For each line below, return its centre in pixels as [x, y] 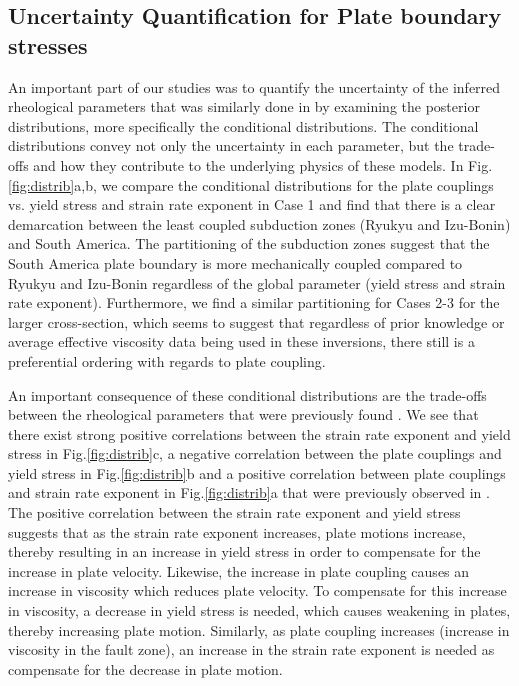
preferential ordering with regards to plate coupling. [167, 360]
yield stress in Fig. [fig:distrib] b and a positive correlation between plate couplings [257, 472]
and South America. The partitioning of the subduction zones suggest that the [249, 243]
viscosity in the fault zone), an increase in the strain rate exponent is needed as [251, 649]
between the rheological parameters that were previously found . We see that [243, 414]
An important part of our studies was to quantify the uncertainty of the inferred [254, 86]
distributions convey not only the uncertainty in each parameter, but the [231, 145]
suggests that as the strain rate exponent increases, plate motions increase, [237, 531]
